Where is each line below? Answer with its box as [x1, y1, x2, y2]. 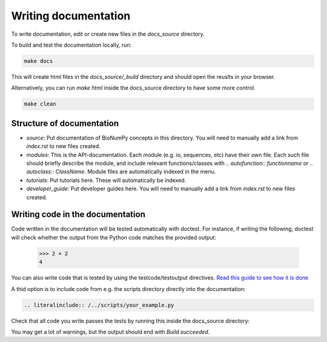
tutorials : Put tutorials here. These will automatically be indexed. [26, 176, 187, 184]
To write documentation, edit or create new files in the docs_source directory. [11, 30, 205, 38]
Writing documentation [11, 9, 131, 22]
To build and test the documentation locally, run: [11, 41, 132, 49]
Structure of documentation [11, 118, 119, 129]
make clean [24, 101, 56, 107]
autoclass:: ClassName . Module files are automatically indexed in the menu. [26, 168, 216, 175]
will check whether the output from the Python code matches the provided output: [11, 233, 216, 241]
